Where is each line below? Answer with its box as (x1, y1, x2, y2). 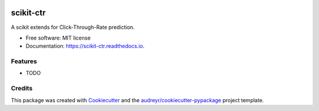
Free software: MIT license (25, 34, 91, 41)
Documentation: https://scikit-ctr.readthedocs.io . (25, 43, 145, 50)
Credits (11, 84, 32, 93)
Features (11, 57, 37, 66)
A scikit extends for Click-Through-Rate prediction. (11, 24, 135, 31)
